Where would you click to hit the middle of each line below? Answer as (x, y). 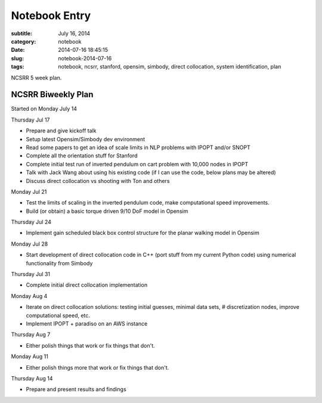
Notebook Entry (51, 15)
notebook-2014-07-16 (85, 58)
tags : (18, 67)
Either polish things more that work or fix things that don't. (97, 367)
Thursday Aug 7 (31, 334)
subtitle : (22, 33)
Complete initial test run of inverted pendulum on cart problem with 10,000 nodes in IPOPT (137, 164)
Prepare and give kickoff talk (61, 131)
